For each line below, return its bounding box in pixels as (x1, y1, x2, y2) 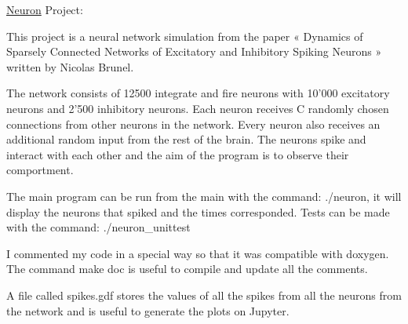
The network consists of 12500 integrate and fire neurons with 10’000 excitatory (6, 85, 390, 101)
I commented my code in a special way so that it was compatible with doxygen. (6, 245, 389, 261)
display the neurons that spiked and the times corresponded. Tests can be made (6, 203, 390, 220)
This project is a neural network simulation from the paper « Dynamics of (6, 27, 363, 44)
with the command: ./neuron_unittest (6, 219, 191, 235)
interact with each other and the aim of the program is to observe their (6, 146, 349, 162)
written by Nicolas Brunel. (6, 58, 134, 75)
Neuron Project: (6, 2, 83, 17)
